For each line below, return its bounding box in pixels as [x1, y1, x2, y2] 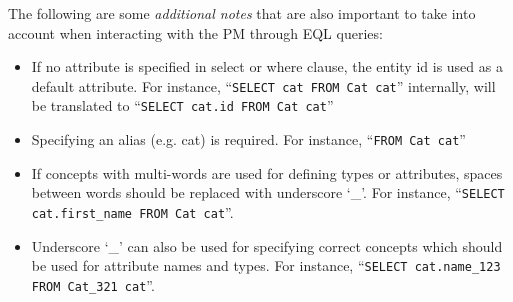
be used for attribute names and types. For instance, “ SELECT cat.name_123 [31, 255, 501, 276]
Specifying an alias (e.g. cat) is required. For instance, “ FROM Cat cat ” [31, 129, 466, 150]
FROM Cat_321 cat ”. [31, 274, 155, 295]
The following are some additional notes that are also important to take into [8, 3, 476, 23]
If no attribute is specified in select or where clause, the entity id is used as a [31, 56, 503, 77]
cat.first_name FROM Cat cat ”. [31, 202, 234, 222]
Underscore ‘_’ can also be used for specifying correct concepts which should [31, 235, 503, 256]
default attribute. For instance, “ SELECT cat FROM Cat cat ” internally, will [31, 75, 496, 96]
